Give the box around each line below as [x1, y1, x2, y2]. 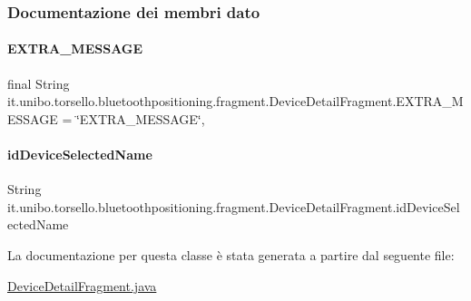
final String [7, 73, 70, 92]
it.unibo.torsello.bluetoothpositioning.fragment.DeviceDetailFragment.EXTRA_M [7, 92, 464, 111]
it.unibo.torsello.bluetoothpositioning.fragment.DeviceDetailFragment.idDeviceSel [7, 197, 460, 216]
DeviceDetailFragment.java [7, 276, 157, 295]
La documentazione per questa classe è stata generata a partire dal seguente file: [7, 246, 455, 264]
